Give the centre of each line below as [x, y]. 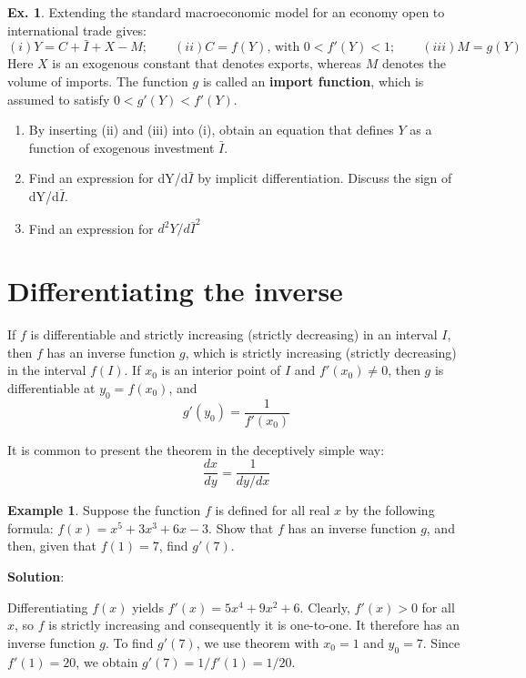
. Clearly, [325, 607]
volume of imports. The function [98, 81]
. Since [441, 642]
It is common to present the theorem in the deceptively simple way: [196, 449]
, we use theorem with [258, 642]
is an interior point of [221, 370]
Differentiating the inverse [175, 291]
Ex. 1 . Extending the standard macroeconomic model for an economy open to [226, 12]
